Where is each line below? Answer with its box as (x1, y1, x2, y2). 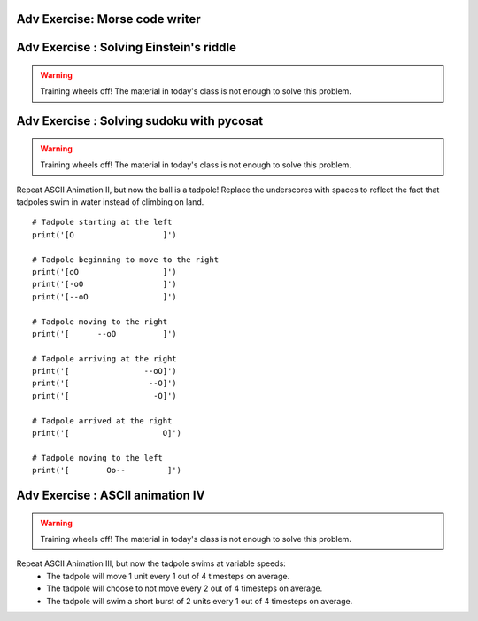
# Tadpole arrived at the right (32, 415, 173, 425)
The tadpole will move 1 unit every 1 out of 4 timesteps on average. (46, 571, 290, 581)
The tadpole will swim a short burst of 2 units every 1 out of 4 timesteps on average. (46, 595, 353, 606)
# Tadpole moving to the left (32, 453, 164, 462)
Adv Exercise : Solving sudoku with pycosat (16, 113, 264, 128)
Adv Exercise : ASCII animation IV (16, 488, 205, 503)
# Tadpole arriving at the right (32, 353, 177, 363)
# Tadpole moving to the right (32, 316, 168, 327)
